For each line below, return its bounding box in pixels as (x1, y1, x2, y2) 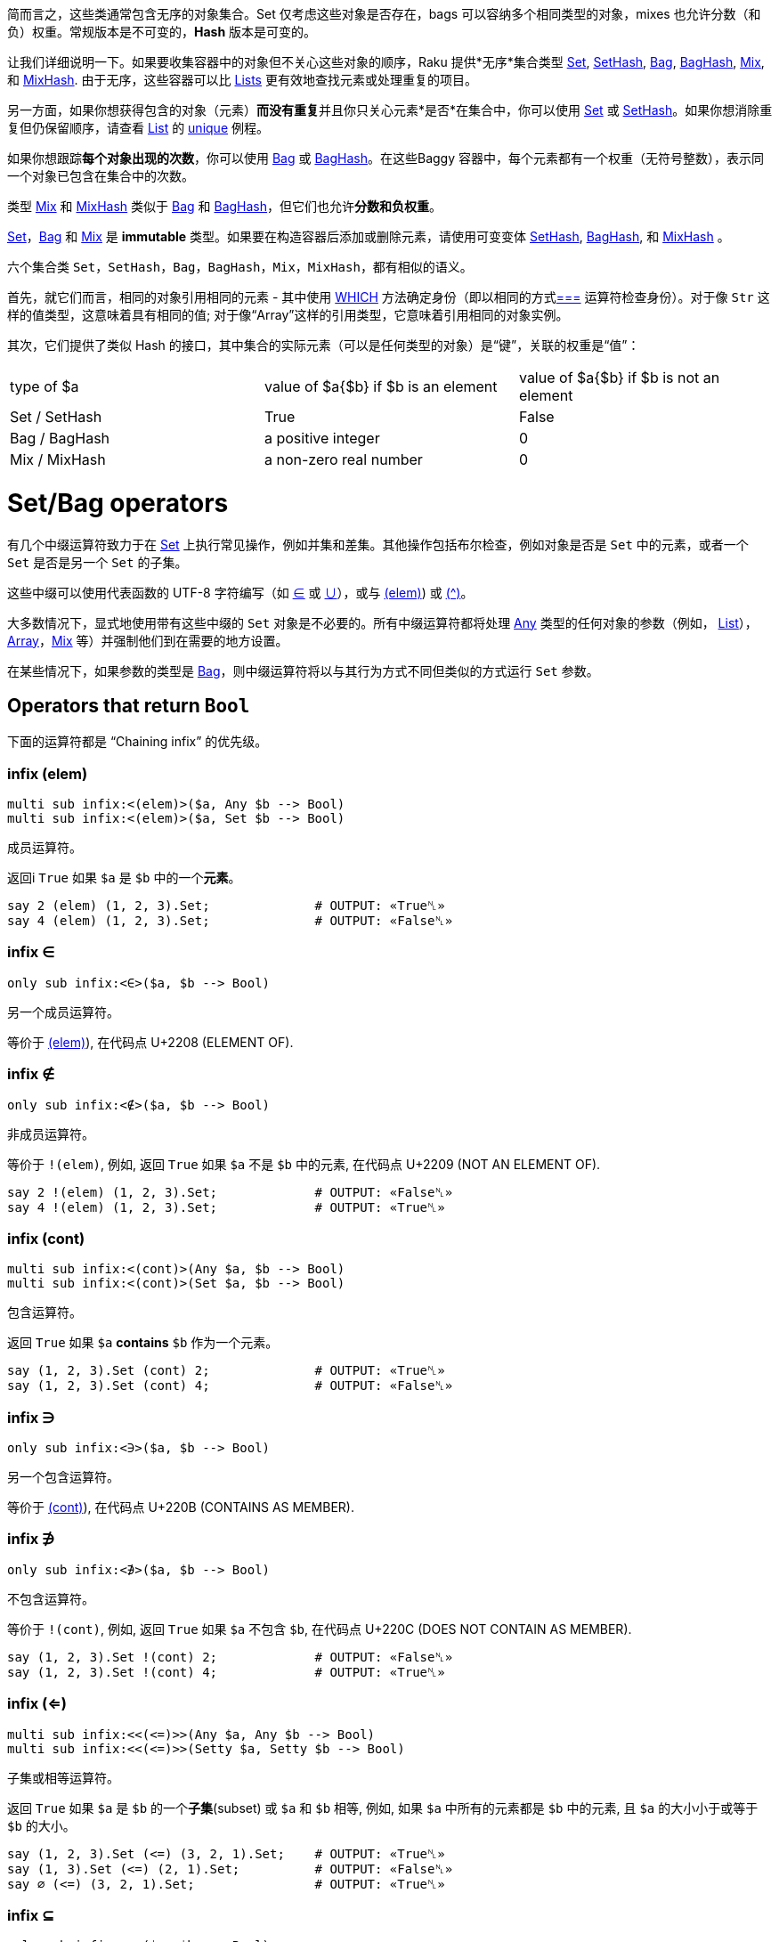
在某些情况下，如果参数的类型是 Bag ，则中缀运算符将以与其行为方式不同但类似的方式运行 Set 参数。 (7, 662, 599, 678)
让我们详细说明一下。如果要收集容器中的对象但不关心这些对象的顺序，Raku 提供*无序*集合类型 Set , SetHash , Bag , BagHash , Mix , (7, 54, 765, 69)
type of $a (10, 378, 79, 395)
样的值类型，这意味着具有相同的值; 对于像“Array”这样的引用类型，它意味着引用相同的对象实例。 (7, 307, 569, 322)
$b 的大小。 (7, 1817, 76, 1833)
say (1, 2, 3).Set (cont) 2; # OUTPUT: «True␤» (7, 1363, 445, 1378)
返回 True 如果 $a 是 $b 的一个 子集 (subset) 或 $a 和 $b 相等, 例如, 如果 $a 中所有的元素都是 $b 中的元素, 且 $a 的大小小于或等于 (7, 1800, 759, 1816)
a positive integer (264, 429, 380, 447)
